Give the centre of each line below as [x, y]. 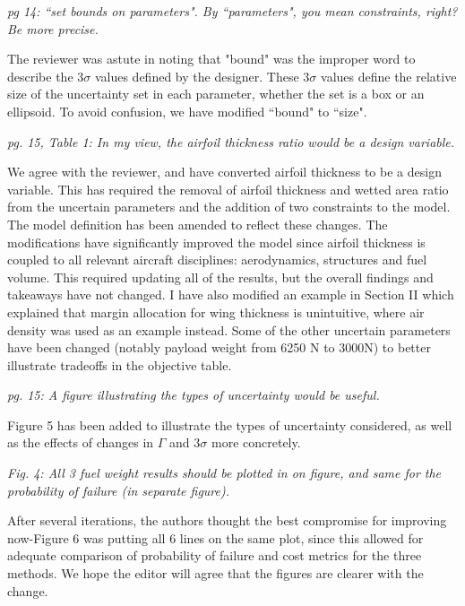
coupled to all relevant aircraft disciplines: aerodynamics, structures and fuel [217, 260]
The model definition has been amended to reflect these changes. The [198, 224]
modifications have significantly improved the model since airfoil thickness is [216, 242]
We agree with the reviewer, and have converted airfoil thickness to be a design [224, 172]
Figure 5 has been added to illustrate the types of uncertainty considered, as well [230, 424]
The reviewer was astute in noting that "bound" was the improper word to [211, 59]
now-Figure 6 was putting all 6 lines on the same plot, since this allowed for [215, 537]
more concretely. [256, 442]
